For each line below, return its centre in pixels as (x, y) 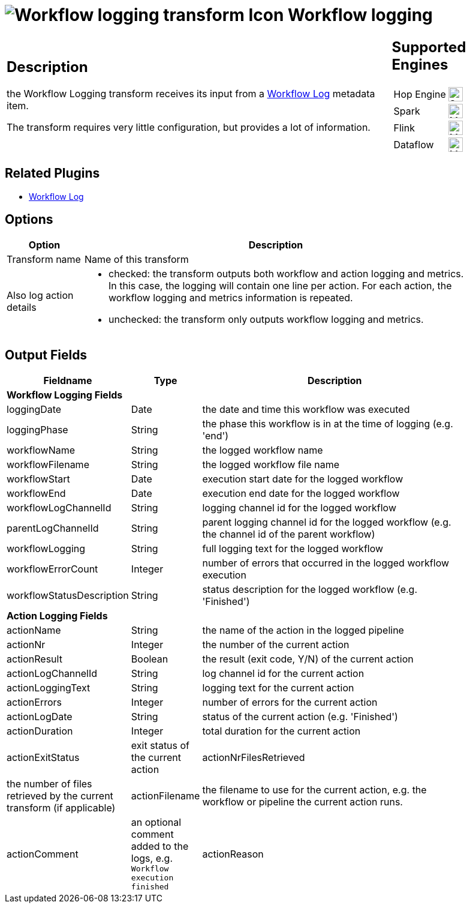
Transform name (44, 260)
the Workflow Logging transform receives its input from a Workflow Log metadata (191, 94)
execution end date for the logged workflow (301, 494)
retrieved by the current (60, 796)
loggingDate (34, 410)
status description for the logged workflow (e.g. (310, 590)
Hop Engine (420, 94)
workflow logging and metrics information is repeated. (231, 298)
